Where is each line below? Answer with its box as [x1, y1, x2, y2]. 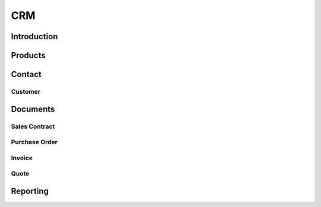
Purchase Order [11, 138, 58, 147]
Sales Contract [11, 122, 55, 130]
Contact [11, 69, 42, 79]
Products [11, 50, 46, 60]
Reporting [11, 186, 49, 196]
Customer [11, 87, 41, 95]
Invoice [11, 154, 33, 162]
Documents [11, 104, 55, 114]
